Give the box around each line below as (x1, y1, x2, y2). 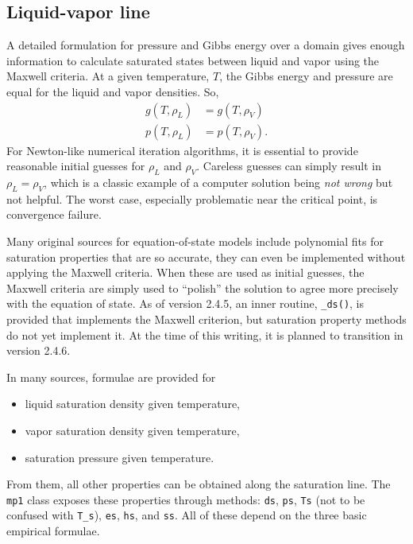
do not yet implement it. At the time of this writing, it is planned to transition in (6, 326, 403, 343)
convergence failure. (6, 206, 102, 223)
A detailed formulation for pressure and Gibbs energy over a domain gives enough (6, 37, 405, 53)
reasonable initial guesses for (6, 157, 145, 174)
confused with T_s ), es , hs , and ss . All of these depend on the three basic (6, 507, 367, 523)
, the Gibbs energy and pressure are (219, 68, 393, 84)
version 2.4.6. (6, 342, 71, 359)
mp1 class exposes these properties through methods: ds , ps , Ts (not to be (6, 491, 365, 507)
